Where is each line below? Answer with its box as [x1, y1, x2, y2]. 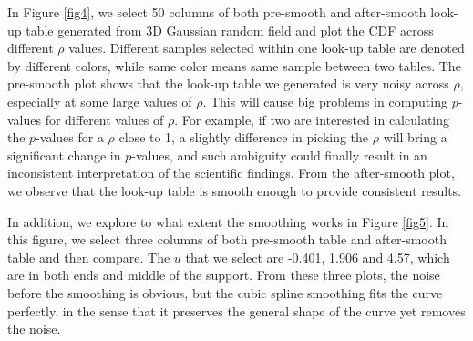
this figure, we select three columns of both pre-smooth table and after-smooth [7, 230, 447, 249]
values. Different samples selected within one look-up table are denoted [68, 38, 465, 57]
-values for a [36, 128, 104, 147]
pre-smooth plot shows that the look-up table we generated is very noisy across [7, 74, 449, 93]
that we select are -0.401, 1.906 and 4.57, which [185, 247, 450, 266]
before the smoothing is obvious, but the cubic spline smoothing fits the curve [7, 283, 443, 302]
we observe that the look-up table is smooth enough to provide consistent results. [7, 181, 462, 200]
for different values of [45, 109, 164, 129]
